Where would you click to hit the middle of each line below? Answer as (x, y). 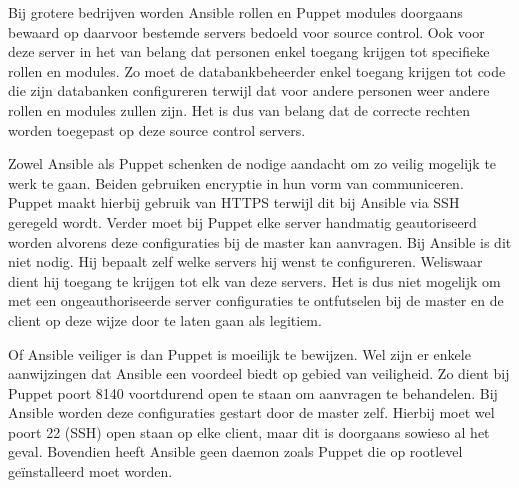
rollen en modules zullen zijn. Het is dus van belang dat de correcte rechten (239, 109)
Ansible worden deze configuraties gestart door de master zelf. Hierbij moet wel (251, 412)
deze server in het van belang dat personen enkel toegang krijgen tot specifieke (249, 51)
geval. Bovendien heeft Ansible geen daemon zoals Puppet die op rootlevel (235, 451)
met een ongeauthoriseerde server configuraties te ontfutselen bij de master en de (256, 300)
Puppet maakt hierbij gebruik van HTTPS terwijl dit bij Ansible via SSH (234, 202)
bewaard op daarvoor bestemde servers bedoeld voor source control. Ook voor (246, 31)
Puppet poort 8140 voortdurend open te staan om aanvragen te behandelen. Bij (253, 392)
